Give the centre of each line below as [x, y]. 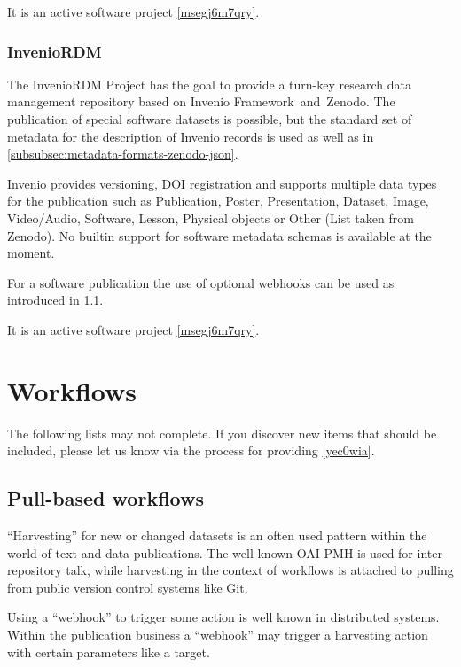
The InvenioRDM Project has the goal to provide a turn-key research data [209, 84]
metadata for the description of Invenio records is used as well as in [191, 136]
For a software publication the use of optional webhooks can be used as [201, 282]
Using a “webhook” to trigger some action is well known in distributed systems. [223, 617]
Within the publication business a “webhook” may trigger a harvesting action [218, 635]
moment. [31, 253]
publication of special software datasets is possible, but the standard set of [210, 119]
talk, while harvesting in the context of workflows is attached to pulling [260, 570]
